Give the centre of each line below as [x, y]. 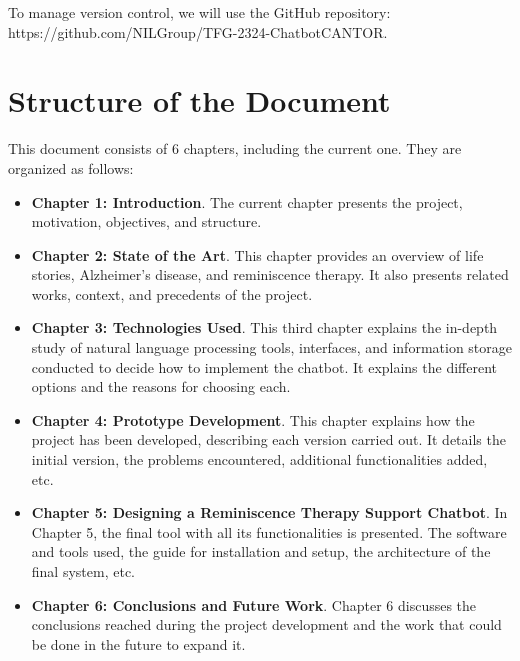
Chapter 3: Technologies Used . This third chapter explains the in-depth [264, 327]
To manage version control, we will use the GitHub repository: [199, 12]
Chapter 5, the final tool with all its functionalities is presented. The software [269, 531]
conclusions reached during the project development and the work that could [266, 624]
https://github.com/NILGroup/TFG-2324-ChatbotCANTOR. [198, 31]
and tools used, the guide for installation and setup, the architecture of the [261, 551]
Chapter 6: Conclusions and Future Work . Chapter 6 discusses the [254, 604]
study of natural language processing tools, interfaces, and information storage [271, 347]
